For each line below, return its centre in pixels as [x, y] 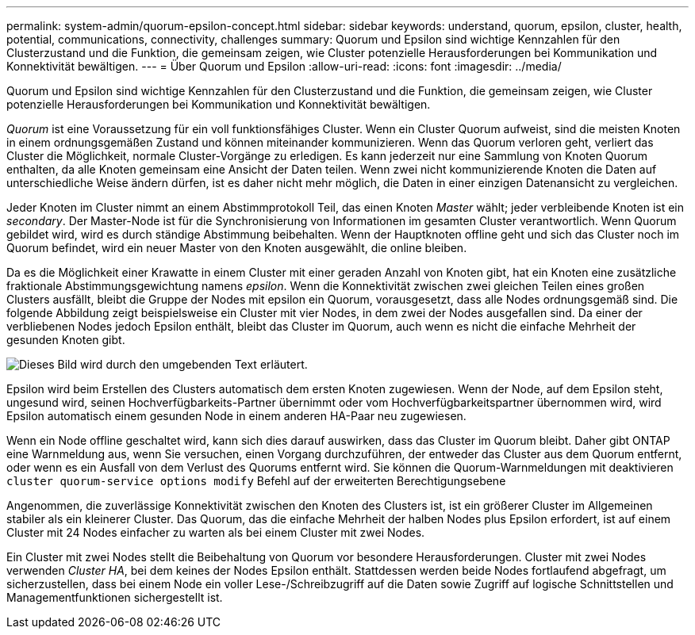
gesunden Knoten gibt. [66, 340]
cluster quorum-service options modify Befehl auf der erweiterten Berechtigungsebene [256, 481]
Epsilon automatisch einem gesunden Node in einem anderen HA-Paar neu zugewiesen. [236, 416]
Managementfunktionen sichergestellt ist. [115, 597]
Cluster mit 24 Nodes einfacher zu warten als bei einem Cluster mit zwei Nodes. [216, 532]
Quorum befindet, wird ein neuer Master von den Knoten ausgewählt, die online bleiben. [237, 248]
